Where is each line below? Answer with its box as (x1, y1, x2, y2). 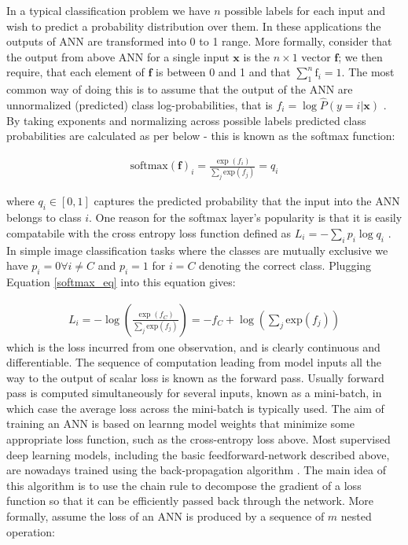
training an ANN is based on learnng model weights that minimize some (6, 415, 355, 432)
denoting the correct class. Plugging (199, 257, 372, 274)
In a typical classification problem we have (6, 2, 211, 18)
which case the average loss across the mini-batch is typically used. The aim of (6, 400, 384, 416)
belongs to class (6, 209, 82, 226)
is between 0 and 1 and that (156, 64, 291, 80)
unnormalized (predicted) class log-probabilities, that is (6, 96, 273, 112)
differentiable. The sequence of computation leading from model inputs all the (6, 354, 382, 370)
